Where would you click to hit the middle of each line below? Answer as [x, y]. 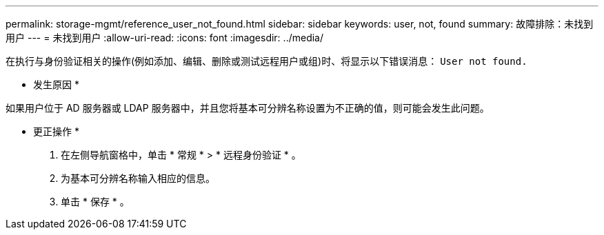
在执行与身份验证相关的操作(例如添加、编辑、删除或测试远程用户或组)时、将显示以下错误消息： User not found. [266, 61]
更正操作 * [56, 131]
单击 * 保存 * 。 [95, 202]
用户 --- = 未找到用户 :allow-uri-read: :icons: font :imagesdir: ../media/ [165, 38]
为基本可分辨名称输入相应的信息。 [138, 178]
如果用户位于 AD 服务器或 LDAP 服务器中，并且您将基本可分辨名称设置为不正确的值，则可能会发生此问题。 [248, 108]
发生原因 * [56, 84]
